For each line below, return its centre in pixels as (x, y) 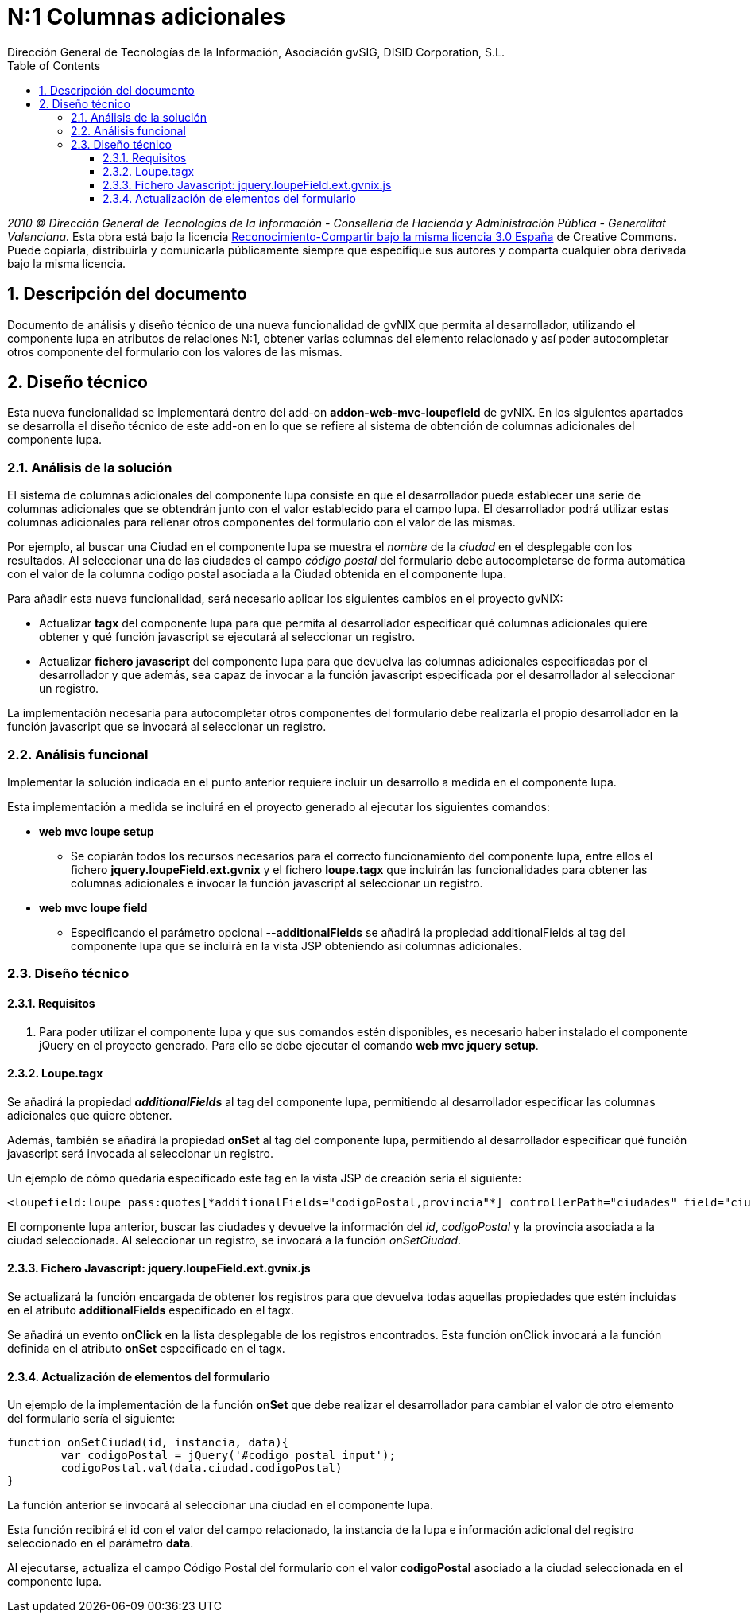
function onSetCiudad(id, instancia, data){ (148, 1443)
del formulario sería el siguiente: (91, 1419)
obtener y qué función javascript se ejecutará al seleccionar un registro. (227, 637)
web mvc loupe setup (97, 831)
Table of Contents (54, 65)
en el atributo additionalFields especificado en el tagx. (151, 1310)
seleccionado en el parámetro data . (101, 1543)
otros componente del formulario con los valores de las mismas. (175, 351)
